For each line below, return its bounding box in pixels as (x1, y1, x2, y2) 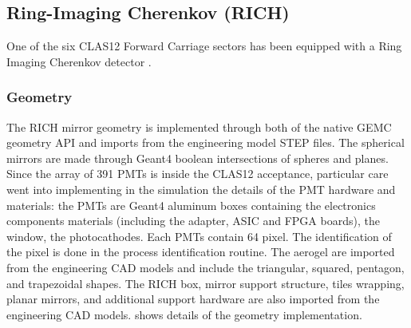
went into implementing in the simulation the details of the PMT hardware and (6, 180, 396, 197)
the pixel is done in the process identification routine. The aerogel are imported (6, 243, 395, 260)
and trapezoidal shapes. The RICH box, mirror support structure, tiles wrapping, (6, 275, 405, 291)
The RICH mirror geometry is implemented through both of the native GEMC (6, 118, 392, 135)
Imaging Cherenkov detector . (6, 53, 152, 69)
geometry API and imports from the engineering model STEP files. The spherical (6, 134, 405, 151)
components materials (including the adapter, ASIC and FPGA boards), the (6, 212, 380, 229)
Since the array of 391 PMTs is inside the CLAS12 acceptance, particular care (6, 165, 389, 182)
